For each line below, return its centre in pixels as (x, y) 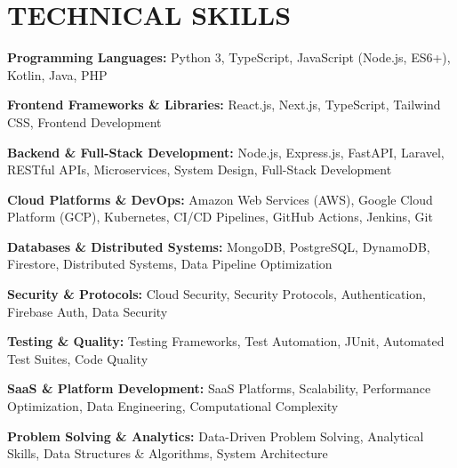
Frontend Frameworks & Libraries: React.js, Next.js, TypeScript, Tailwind (224, 105)
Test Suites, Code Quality (78, 358)
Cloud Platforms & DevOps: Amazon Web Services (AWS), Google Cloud (220, 199)
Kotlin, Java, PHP (57, 74)
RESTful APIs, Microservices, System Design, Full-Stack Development (200, 169)
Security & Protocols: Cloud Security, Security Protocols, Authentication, (216, 294)
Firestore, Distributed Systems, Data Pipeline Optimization (170, 264)
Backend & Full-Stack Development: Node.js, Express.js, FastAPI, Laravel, (226, 152)
